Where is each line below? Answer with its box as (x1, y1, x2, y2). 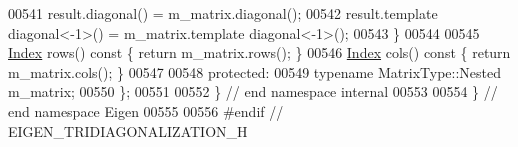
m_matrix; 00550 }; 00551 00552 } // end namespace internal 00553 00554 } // (8, 81, 498, 102)
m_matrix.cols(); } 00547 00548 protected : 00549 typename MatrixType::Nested (8, 61, 502, 82)
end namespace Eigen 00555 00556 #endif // (8, 100, 284, 121)
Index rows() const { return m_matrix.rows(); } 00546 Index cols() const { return (8, 42, 511, 63)
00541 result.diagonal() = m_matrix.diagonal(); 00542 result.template (8, 3, 438, 23)
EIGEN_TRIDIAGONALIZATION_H (8, 120, 248, 141)
